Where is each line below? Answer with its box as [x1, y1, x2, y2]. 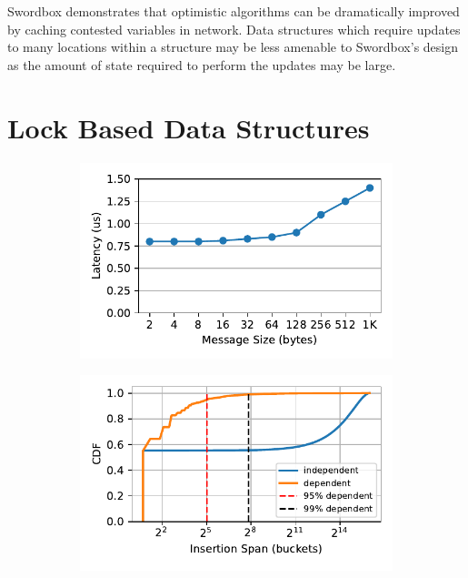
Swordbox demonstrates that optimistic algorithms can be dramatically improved [7, 2, 460, 20]
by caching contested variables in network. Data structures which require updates [7, 19, 461, 38]
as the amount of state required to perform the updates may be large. [7, 55, 396, 74]
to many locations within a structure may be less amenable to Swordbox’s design [7, 37, 459, 56]
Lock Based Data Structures [7, 108, 370, 146]
